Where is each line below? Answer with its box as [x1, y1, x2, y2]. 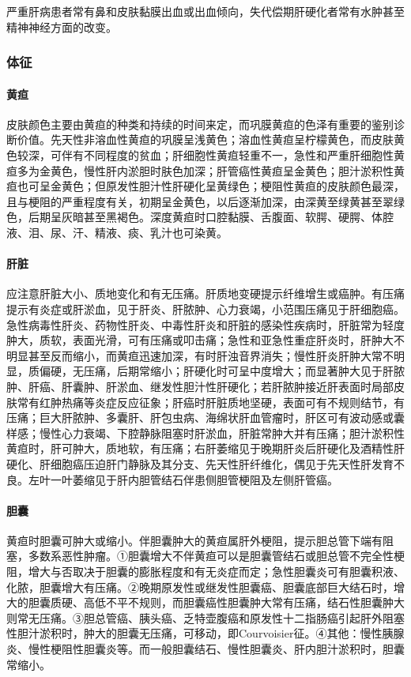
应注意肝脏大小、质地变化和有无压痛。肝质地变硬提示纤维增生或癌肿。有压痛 [6, 285, 405, 302]
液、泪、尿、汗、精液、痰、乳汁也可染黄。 [6, 224, 228, 240]
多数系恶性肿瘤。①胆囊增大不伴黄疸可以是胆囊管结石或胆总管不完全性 [28, 547, 394, 564]
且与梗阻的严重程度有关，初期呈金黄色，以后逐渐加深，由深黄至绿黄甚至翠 [6, 193, 394, 209]
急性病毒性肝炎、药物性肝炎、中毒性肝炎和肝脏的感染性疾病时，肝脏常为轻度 [6, 316, 405, 333]
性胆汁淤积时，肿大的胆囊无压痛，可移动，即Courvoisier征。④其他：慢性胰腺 [6, 625, 405, 641]
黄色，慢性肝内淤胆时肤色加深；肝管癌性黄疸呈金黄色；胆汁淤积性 [50, 162, 394, 179]
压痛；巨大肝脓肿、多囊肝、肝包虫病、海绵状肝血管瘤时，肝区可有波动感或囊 [6, 409, 405, 426]
